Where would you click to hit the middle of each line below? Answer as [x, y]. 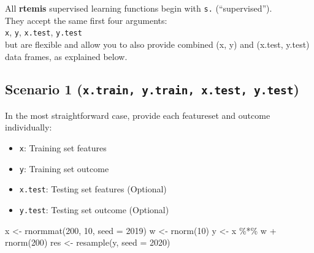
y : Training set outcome [64, 168]
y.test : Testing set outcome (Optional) [94, 210]
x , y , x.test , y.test [44, 32]
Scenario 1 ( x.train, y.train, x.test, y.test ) [152, 89]
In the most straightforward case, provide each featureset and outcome [138, 115]
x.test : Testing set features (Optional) [93, 189]
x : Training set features [63, 148]
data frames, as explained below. [66, 56]
